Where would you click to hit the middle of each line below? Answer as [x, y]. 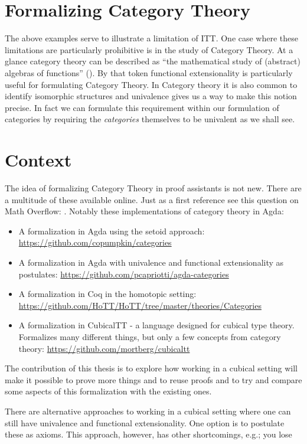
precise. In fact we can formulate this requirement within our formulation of [142, 107]
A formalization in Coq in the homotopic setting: [107, 294]
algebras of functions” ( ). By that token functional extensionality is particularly [149, 72]
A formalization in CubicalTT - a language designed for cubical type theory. [156, 325]
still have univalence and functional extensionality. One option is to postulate [145, 422]
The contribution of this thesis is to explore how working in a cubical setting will [151, 368]
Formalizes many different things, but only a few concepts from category [150, 336]
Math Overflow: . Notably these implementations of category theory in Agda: [144, 211]
